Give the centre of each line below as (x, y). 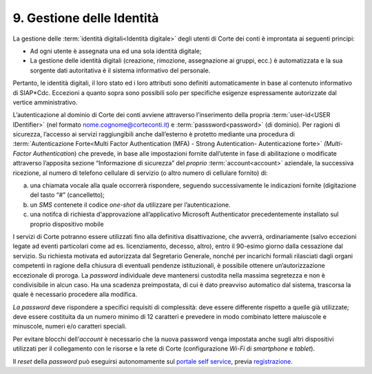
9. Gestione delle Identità (86, 18)
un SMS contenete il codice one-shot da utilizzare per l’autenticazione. (130, 205)
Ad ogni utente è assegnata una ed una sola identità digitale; (116, 51)
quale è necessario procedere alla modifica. (75, 294)
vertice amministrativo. (45, 102)
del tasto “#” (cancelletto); (67, 195)
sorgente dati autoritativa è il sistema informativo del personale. (120, 70)
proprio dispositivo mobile (67, 224)
